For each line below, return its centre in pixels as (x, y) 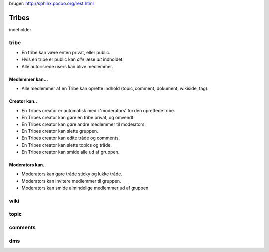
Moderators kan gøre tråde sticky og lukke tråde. (72, 174)
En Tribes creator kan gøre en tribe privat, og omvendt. (78, 117)
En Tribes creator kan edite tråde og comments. (70, 138)
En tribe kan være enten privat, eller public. (66, 53)
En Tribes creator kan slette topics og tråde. (67, 145)
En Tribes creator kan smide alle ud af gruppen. (70, 152)
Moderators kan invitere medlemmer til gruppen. (71, 181)
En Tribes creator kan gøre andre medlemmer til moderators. (84, 124)
